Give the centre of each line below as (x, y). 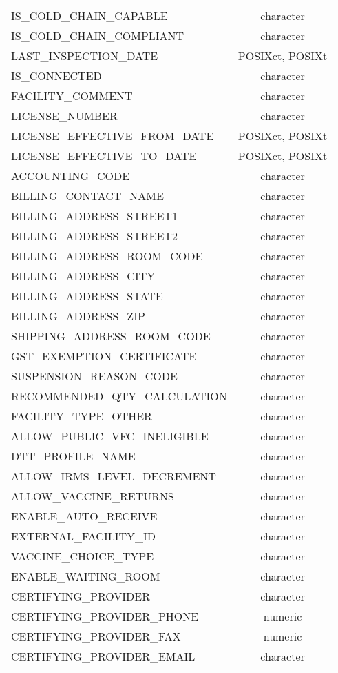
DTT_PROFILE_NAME (73, 456)
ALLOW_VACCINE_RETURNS (93, 496)
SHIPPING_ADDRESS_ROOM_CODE (111, 336)
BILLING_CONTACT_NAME (87, 196)
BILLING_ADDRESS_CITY (83, 276)
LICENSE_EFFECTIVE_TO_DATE (104, 156)
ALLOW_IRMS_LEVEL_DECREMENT (114, 476)
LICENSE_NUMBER (64, 116)
